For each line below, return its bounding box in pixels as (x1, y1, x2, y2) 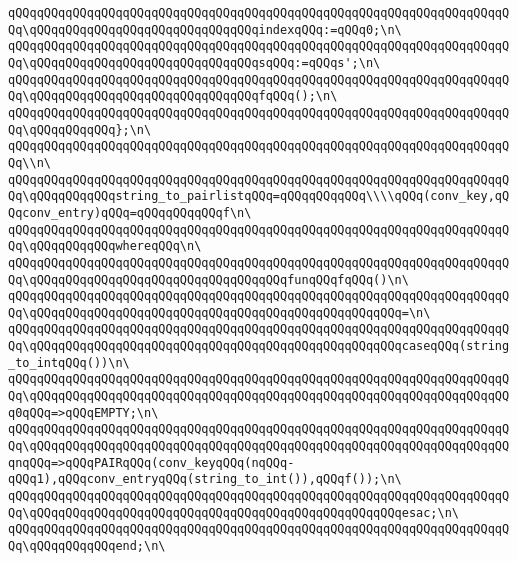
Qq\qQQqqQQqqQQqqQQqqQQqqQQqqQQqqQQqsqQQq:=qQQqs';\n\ (8, 55, 381, 70)
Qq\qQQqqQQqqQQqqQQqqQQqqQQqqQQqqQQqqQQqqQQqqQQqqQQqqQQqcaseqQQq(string (8, 339, 510, 354)
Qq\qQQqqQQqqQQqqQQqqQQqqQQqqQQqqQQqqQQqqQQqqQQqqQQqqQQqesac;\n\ (8, 505, 460, 520)
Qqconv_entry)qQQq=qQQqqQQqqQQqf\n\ (8, 205, 252, 220)
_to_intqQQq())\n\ (8, 355, 130, 370)
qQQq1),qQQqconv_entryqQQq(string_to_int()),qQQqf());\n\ (8, 472, 402, 487)
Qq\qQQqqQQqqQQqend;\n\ (8, 539, 166, 553)
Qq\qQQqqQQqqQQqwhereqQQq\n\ (8, 239, 202, 254)
